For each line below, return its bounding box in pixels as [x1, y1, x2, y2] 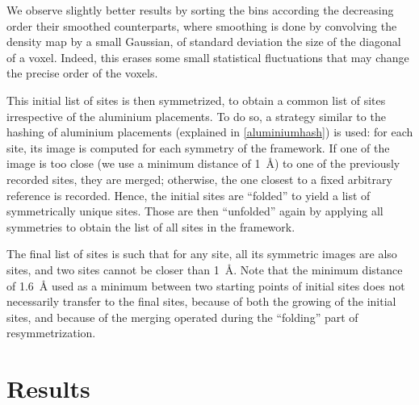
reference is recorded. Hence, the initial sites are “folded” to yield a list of [6, 186, 371, 203]
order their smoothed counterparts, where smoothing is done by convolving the [6, 17, 397, 34]
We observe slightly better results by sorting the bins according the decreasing [6, 2, 394, 18]
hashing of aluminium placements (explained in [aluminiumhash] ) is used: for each [6, 123, 413, 140]
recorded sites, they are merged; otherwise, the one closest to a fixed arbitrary [6, 170, 392, 187]
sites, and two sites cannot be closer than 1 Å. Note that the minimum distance [6, 261, 403, 278]
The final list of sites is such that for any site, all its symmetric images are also [6, 245, 397, 262]
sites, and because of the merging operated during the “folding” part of [6, 308, 358, 325]
